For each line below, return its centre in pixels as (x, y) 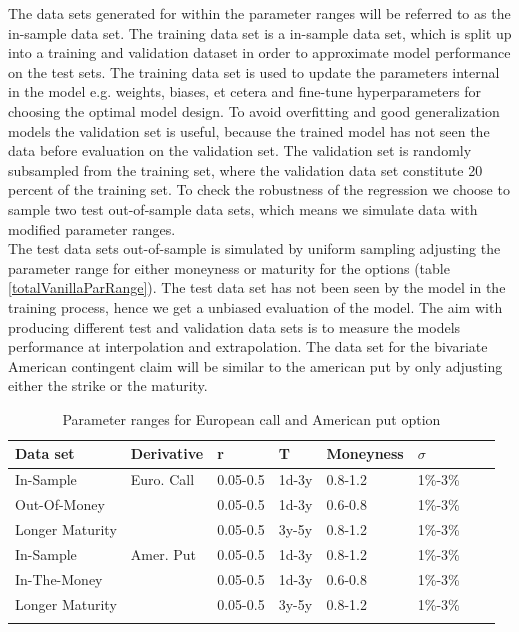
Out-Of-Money (60, 504)
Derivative (167, 453)
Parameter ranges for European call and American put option (251, 418)
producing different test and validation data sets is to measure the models (234, 326)
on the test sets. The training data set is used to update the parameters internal (254, 71)
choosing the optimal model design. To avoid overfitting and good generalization (254, 110)
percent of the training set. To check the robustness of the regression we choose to (259, 189)
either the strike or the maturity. (108, 385)
